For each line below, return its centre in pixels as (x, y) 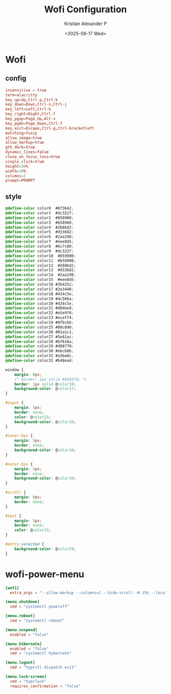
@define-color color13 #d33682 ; (41, 270)
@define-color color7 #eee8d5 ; (39, 242)
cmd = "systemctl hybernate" (41, 654)
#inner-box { (19, 436)
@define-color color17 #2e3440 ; (39, 289)
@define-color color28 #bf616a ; (39, 341)
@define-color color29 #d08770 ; (39, 346)
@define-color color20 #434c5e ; (39, 303)
